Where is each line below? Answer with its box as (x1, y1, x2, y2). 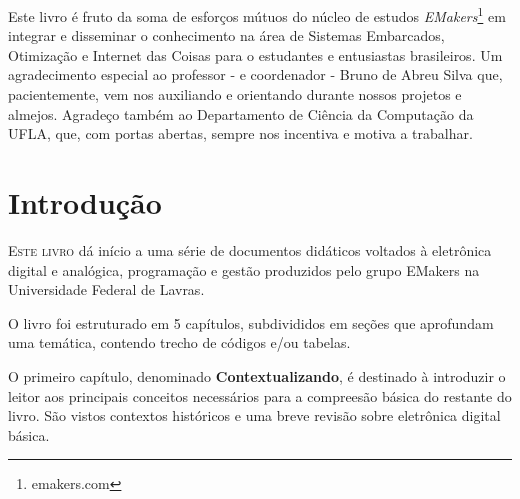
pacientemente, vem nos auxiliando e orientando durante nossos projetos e (8, 84, 462, 105)
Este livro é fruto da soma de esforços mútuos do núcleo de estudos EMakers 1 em (8, 3, 506, 26)
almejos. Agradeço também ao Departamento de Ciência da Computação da (8, 103, 474, 124)
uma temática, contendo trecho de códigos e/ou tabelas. (8, 332, 351, 353)
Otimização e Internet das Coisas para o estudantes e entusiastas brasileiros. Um (8, 44, 503, 65)
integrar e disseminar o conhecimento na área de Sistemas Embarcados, (8, 25, 445, 46)
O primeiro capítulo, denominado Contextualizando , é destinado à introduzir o (8, 365, 506, 386)
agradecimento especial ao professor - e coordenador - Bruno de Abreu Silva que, (8, 64, 503, 85)
